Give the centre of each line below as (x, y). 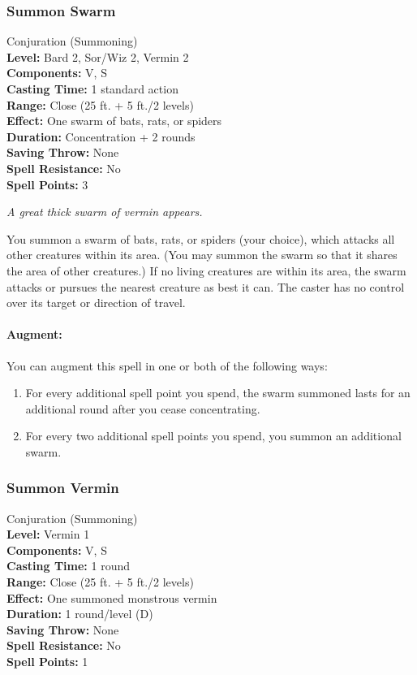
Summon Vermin (63, 488)
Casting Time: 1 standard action (92, 89)
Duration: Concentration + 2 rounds (101, 136)
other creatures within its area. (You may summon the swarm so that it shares (202, 255)
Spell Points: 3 (47, 184)
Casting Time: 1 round (68, 566)
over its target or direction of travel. (96, 303)
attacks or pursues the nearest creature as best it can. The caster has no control (206, 286)
